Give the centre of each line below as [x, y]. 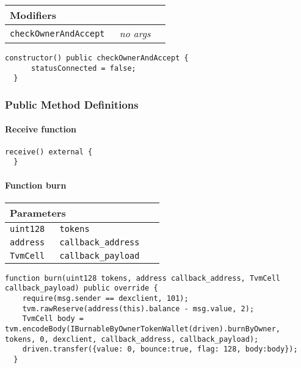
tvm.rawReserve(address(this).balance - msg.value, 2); [138, 308]
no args [135, 33]
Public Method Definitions [72, 104]
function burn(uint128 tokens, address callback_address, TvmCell [143, 278]
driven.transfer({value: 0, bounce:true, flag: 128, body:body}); [160, 349]
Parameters [38, 212]
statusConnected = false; [83, 68]
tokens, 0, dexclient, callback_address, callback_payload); [132, 339]
